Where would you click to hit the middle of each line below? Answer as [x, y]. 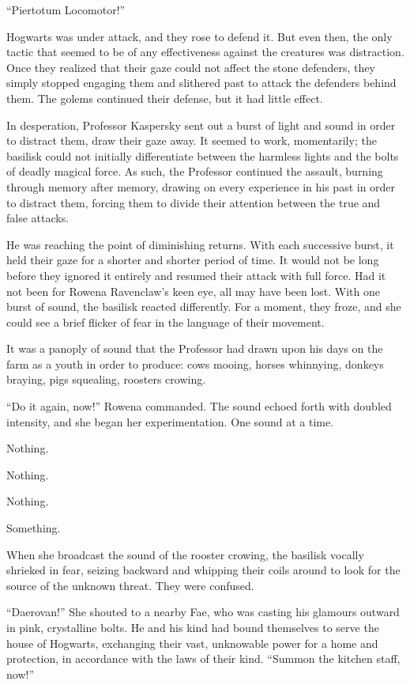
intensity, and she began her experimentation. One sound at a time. [170, 421]
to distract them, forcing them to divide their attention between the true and [194, 202]
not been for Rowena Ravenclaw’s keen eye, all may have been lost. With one [194, 291]
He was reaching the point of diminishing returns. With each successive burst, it [200, 244]
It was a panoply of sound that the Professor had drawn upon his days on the [195, 348]
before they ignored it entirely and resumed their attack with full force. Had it [196, 275]
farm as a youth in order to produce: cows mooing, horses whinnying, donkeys [195, 363]
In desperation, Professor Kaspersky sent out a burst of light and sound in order [201, 125]
